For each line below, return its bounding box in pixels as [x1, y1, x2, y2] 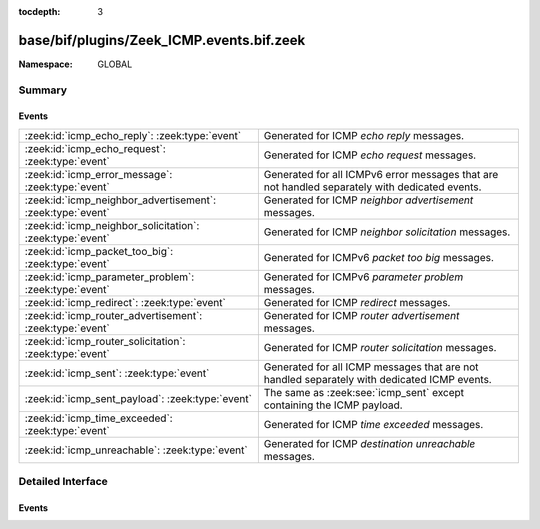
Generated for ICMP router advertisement [263, 308, 460, 322]
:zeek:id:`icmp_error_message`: [24, 167, 173, 181]
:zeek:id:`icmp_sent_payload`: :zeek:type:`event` [24, 391, 252, 405]
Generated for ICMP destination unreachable [263, 436, 476, 450]
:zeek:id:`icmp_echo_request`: [24, 141, 167, 155]
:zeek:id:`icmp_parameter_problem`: [24, 270, 195, 284]
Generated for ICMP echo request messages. [263, 148, 477, 162]
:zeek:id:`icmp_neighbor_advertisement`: [24, 193, 217, 207]
